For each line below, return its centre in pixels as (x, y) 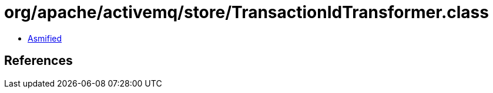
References (38, 61)
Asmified (45, 38)
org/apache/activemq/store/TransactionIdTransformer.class (246, 12)
